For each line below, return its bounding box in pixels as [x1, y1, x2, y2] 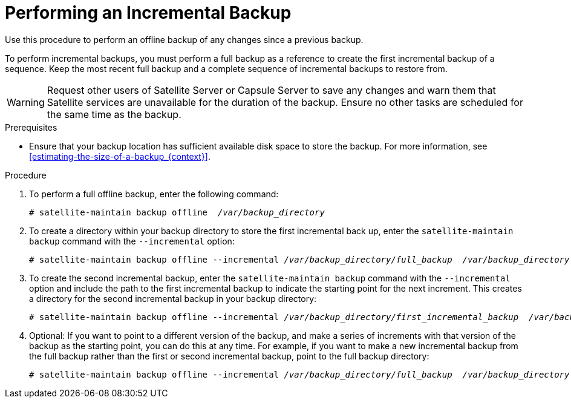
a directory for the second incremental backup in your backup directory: [29, 293, 317, 304]
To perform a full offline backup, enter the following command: [29, 188, 279, 199]
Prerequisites [5, 122, 57, 133]
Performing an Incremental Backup [5, 2, 292, 23]
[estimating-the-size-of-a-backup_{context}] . [29, 151, 211, 162]
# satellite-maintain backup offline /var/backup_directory [29, 207, 325, 217]
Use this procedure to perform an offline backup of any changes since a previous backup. [5, 34, 364, 45]
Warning [7, 96, 45, 108]
